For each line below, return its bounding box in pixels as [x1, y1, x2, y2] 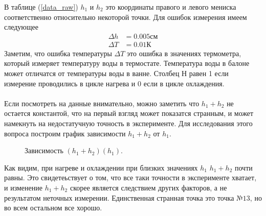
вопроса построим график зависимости [4, 128, 126, 138]
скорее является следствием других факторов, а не [70, 182, 227, 193]
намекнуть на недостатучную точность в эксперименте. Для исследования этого [4, 118, 253, 128]
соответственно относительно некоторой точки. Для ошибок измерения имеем [4, 11, 247, 22]
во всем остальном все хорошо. [4, 202, 102, 213]
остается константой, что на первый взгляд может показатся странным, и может [4, 108, 254, 118]
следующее [4, 21, 39, 32]
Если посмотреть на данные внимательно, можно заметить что [4, 98, 199, 108]
